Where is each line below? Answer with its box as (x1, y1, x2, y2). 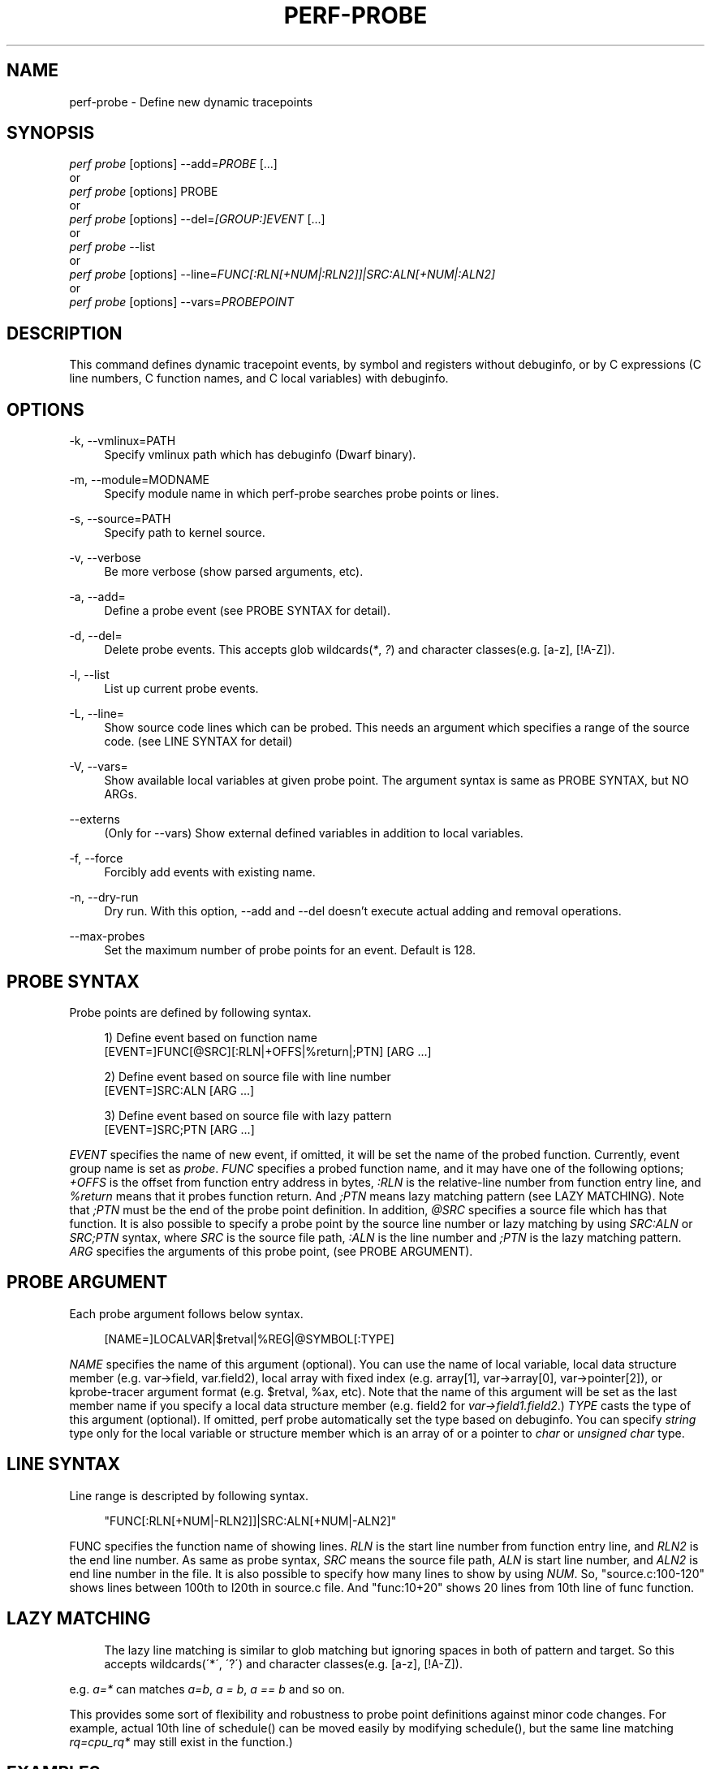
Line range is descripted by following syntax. (69, 1488, 309, 1503)
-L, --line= (69, 707, 125, 721)
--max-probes (69, 929, 145, 944)
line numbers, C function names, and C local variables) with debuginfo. (69, 371, 449, 386)
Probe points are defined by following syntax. (69, 1005, 312, 1019)
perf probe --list (69, 240, 155, 254)
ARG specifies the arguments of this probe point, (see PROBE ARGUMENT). (69, 1243, 473, 1258)
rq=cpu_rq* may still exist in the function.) (69, 1734, 293, 1749)
